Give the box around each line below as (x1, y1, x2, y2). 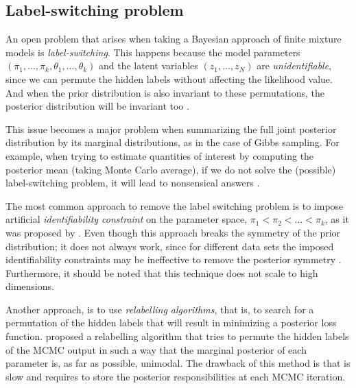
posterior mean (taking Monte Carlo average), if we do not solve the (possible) (5, 162, 336, 176)
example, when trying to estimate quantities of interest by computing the (5, 148, 314, 162)
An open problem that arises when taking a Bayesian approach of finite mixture (5, 32, 342, 46)
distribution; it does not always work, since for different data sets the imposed (5, 239, 334, 253)
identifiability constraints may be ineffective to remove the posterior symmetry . (5, 252, 342, 267)
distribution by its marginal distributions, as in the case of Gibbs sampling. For (5, 135, 340, 149)
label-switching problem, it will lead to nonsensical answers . (5, 175, 260, 190)
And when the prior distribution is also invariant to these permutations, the (5, 85, 324, 99)
